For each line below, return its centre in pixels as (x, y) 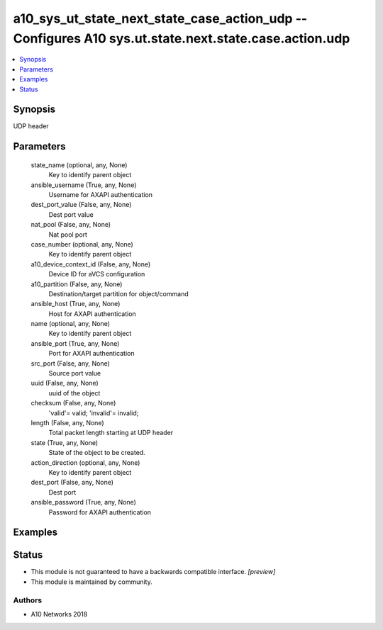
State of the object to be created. (97, 453)
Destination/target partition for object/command (118, 293)
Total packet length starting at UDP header (111, 433)
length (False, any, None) (67, 422)
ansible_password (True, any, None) (83, 502)
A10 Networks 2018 (59, 614)
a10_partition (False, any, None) (77, 284)
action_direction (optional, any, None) (85, 462)
